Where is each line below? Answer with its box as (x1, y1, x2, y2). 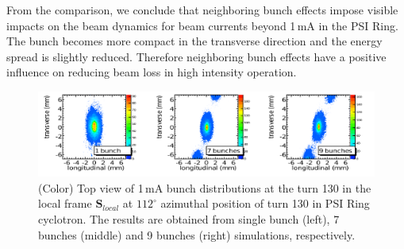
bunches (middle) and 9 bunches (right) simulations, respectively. (38, 226, 356, 243)
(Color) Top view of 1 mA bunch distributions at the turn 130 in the (38, 179, 371, 196)
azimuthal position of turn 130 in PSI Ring (160, 195, 370, 212)
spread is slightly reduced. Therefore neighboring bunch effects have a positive (6, 48, 387, 64)
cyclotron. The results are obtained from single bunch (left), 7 (38, 210, 340, 227)
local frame (38, 195, 92, 212)
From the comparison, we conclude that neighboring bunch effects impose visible (6, 2, 398, 18)
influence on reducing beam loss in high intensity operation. (6, 64, 297, 80)
